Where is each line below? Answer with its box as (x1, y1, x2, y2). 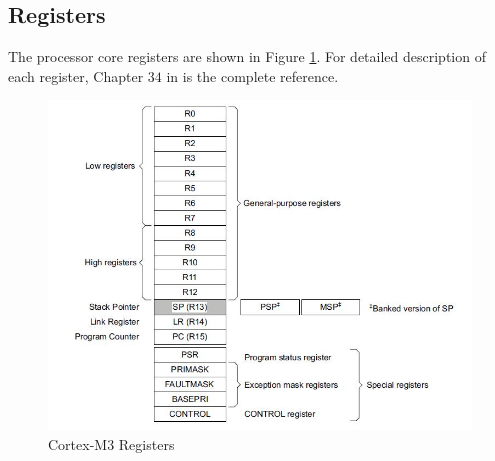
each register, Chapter (8, 65, 144, 86)
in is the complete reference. (166, 65, 339, 86)
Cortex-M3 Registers (48, 433, 175, 454)
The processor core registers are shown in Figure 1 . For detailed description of (8, 46, 486, 67)
